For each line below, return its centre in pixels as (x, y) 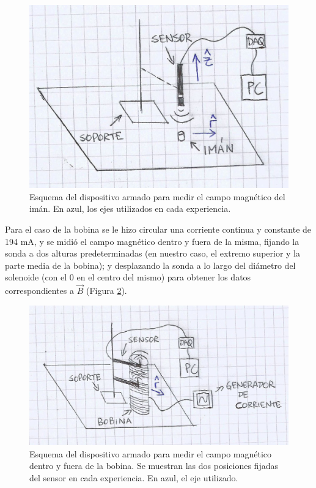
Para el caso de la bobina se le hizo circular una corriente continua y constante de (158, 229)
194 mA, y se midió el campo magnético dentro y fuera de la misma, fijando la (152, 241)
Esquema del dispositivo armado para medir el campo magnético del (157, 196)
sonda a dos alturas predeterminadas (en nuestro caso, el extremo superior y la (153, 253)
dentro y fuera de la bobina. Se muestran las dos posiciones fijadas (154, 466)
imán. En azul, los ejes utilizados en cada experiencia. (130, 208)
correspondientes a (40, 291)
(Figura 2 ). (106, 291)
